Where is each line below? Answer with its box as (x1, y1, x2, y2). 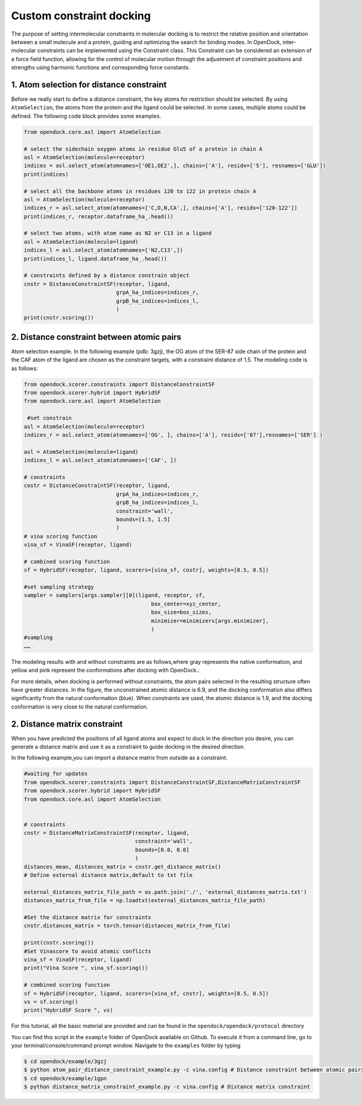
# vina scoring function (24, 533, 98, 540)
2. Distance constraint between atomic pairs (11, 332, 182, 342)
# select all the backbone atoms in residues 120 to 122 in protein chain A (24, 188, 256, 194)
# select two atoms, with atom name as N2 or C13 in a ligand (24, 230, 212, 237)
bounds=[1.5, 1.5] (116, 516, 171, 523)
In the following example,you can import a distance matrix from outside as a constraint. (11, 754, 227, 762)
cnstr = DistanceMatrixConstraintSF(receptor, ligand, (24, 830, 189, 836)
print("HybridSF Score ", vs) (24, 1007, 113, 1014)
